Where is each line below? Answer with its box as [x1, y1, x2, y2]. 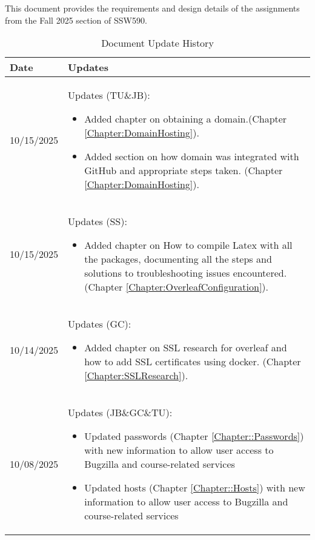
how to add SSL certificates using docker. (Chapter [84, 354, 301, 369]
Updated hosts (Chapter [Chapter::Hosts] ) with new [84, 481, 305, 495]
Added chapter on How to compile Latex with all [84, 238, 293, 252]
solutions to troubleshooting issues [84, 266, 230, 280]
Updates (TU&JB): [68, 88, 150, 103]
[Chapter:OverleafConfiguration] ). [125, 280, 269, 294]
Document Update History [101, 36, 214, 50]
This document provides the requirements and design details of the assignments [5, 2, 300, 14]
